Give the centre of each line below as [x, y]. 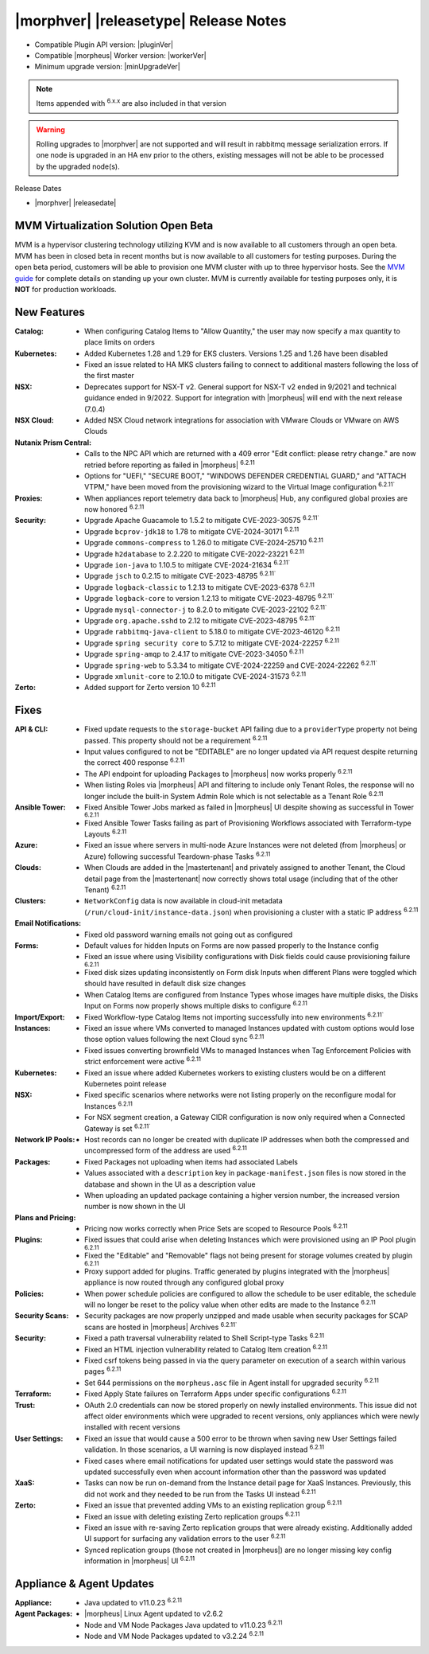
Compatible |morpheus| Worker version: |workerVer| [120, 55]
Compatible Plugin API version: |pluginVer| [104, 45]
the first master [110, 376]
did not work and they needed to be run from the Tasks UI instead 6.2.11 [201, 1494]
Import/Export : [40, 1017]
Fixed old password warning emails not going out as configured [189, 934]
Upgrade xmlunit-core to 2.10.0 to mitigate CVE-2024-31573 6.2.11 [195, 675]
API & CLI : [31, 729]
